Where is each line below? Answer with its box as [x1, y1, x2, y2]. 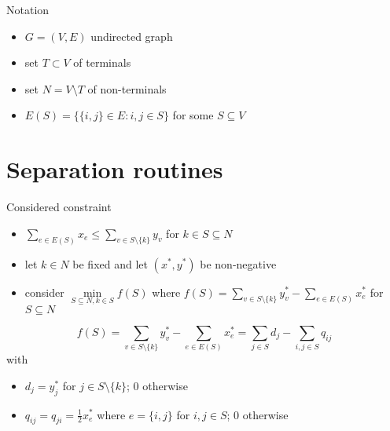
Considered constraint [6, 199, 112, 215]
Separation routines [6, 153, 223, 185]
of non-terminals [87, 80, 167, 97]
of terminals [73, 54, 131, 71]
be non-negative [200, 255, 277, 272]
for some [172, 107, 214, 123]
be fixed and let [72, 255, 148, 272]
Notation [6, 2, 50, 17]
